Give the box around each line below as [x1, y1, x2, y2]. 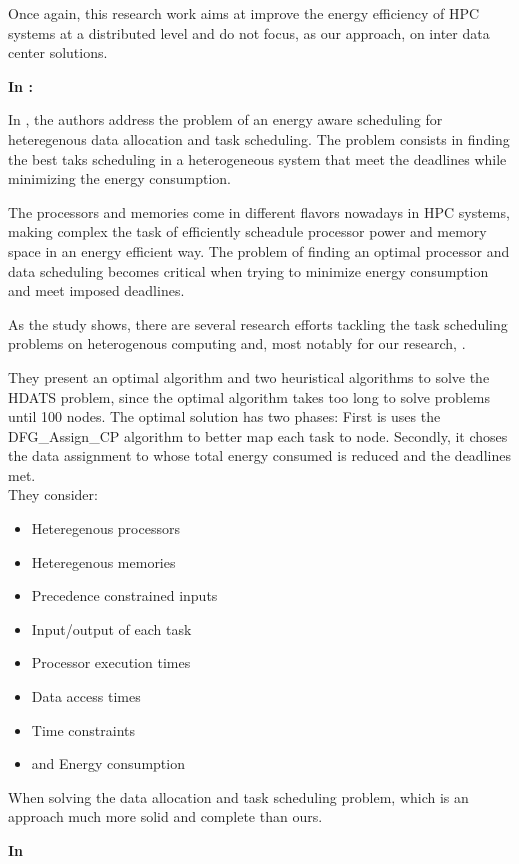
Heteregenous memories [31, 551, 176, 572]
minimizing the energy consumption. [8, 168, 231, 189]
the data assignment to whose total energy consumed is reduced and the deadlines [8, 445, 511, 466]
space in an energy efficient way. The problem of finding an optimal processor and [8, 240, 510, 261]
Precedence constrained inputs [31, 585, 218, 606]
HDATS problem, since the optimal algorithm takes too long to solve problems [8, 386, 491, 407]
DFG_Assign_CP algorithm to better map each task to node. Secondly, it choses [8, 425, 508, 446]
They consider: [8, 484, 98, 505]
